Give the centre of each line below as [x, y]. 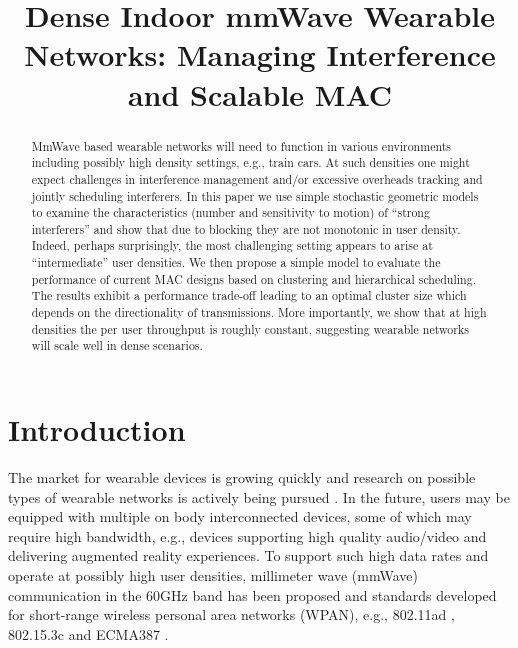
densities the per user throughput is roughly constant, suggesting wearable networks [250, 328]
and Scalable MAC [260, 93]
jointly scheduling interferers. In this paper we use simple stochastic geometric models [255, 195]
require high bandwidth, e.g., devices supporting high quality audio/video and [247, 535]
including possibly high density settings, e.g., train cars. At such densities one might [250, 162]
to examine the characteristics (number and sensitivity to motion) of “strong [230, 212]
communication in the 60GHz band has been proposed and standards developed [252, 594]
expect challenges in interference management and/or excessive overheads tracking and [257, 178]
